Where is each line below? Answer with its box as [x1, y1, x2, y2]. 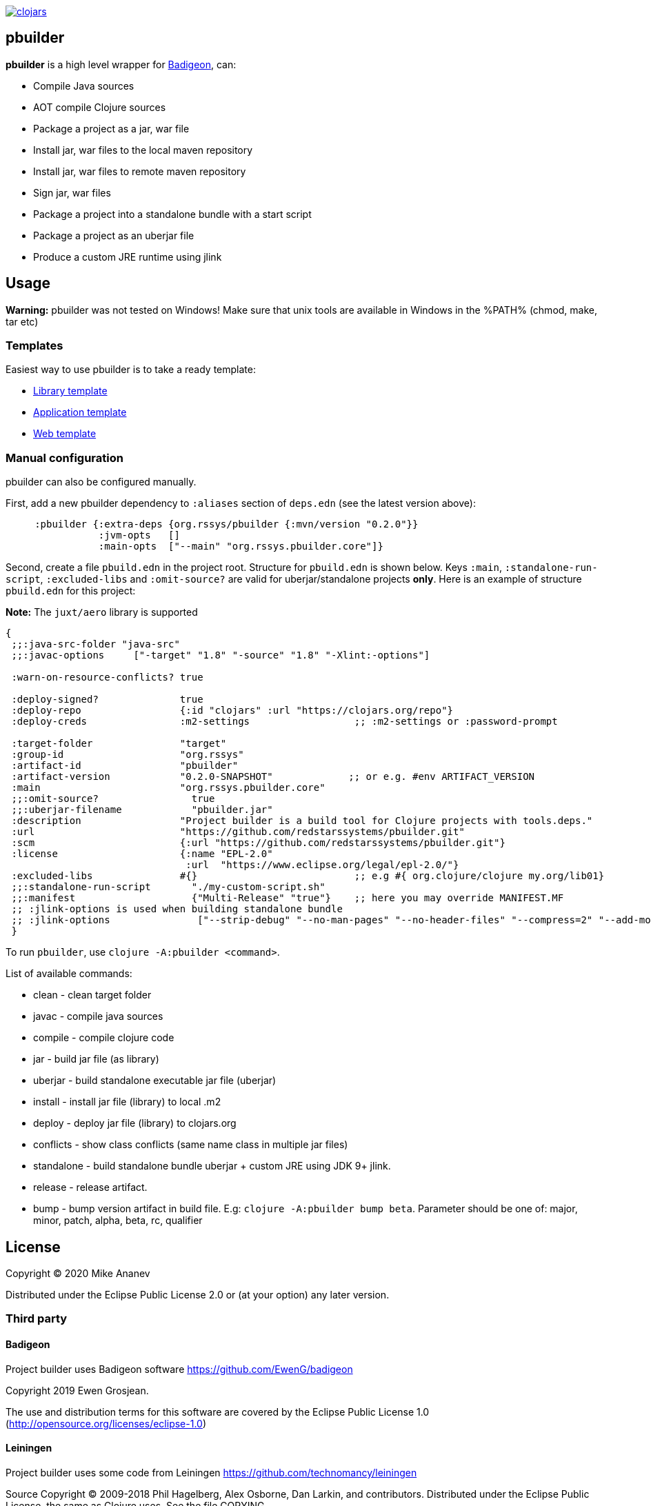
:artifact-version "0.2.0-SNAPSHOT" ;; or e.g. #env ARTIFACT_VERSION [11, 771, 535, 783]
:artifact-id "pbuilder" [11, 760, 239, 772]
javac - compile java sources [33, 1010, 163, 1023]
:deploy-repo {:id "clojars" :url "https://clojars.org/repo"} [11, 705, 454, 716]
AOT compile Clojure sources [33, 101, 166, 113]
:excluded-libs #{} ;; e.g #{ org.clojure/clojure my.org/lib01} [11, 870, 605, 882]
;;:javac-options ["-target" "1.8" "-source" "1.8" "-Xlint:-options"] [11, 650, 430, 661]
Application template [33, 406, 127, 419]
